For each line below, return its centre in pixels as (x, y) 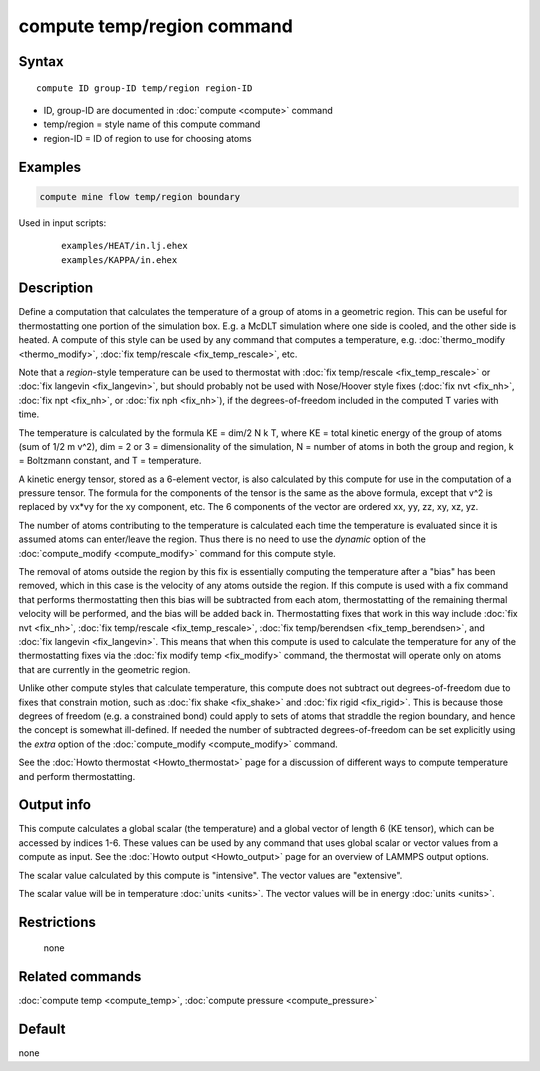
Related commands (80, 976)
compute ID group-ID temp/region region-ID (144, 88)
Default (42, 1029)
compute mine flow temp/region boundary (139, 196)
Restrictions (57, 921)
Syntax (41, 61)
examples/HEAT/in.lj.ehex (125, 246)
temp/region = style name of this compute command (152, 124)
